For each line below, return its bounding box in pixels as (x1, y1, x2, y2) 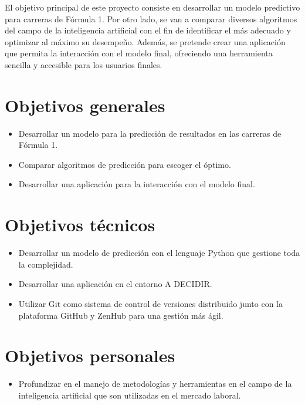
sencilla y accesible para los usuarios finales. (5, 58, 162, 70)
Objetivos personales (5, 343, 175, 367)
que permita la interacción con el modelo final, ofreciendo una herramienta (5, 47, 273, 59)
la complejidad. (18, 258, 73, 270)
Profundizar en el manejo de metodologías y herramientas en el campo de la (18, 377, 292, 390)
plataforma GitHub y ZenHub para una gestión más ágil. (18, 309, 223, 321)
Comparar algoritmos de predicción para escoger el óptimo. (18, 158, 231, 170)
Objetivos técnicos (5, 212, 155, 237)
